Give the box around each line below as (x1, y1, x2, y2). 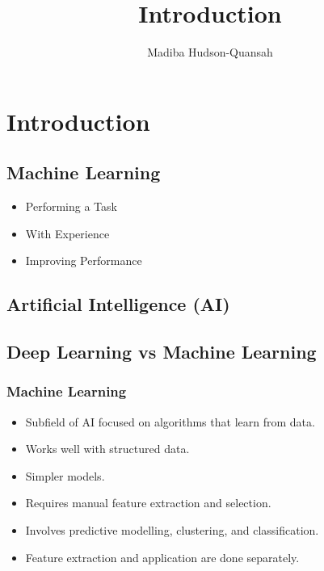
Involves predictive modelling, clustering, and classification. (25, 522, 319, 539)
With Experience (25, 225, 110, 241)
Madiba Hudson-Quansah (147, 44, 273, 61)
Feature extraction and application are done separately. (25, 548, 300, 565)
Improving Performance (25, 252, 142, 269)
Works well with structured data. (25, 440, 190, 457)
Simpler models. (25, 467, 105, 484)
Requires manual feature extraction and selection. (25, 494, 271, 511)
